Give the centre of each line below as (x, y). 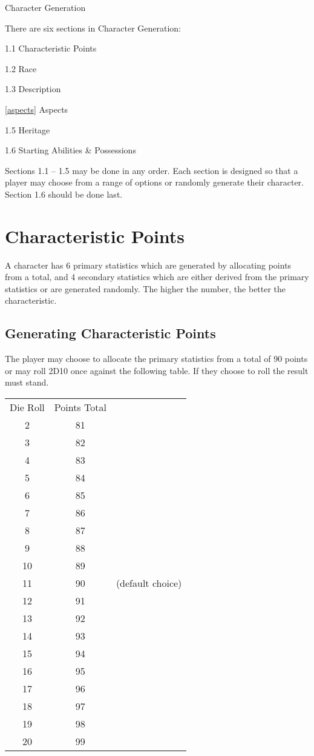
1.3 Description (33, 89)
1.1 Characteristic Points (51, 48)
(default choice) (149, 583)
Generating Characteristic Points (110, 333)
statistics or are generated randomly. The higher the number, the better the (146, 288)
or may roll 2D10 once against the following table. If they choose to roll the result (157, 370)
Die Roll (27, 407)
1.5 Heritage (28, 129)
